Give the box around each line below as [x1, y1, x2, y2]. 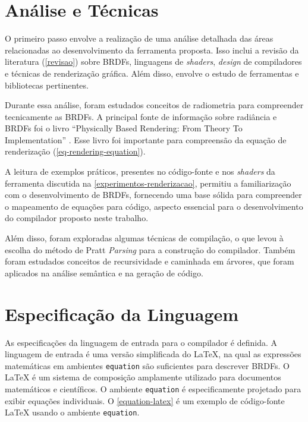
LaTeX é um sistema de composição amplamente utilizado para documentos [5, 371, 281, 383]
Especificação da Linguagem [5, 301, 239, 326]
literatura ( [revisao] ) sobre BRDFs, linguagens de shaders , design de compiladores [5, 55, 302, 68]
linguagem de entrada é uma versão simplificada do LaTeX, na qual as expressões [5, 348, 301, 360]
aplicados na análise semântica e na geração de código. [5, 266, 203, 279]
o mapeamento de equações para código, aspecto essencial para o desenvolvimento [5, 200, 303, 212]
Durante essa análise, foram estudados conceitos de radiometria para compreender [5, 99, 304, 111]
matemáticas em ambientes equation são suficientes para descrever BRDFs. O [5, 359, 290, 371]
